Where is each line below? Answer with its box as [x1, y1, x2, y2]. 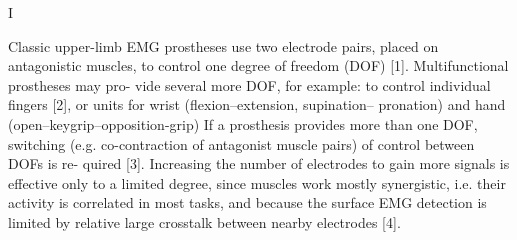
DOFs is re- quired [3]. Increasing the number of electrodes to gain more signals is [8, 153, 510, 174]
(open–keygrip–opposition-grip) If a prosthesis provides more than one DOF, [8, 113, 478, 134]
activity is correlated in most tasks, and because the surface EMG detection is [8, 192, 487, 213]
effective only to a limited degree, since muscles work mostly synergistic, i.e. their [8, 172, 506, 193]
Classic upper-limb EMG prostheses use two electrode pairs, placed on [8, 35, 439, 56]
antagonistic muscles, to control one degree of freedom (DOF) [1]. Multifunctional [8, 55, 509, 76]
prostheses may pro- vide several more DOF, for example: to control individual [8, 74, 491, 95]
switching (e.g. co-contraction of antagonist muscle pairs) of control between [8, 133, 475, 154]
